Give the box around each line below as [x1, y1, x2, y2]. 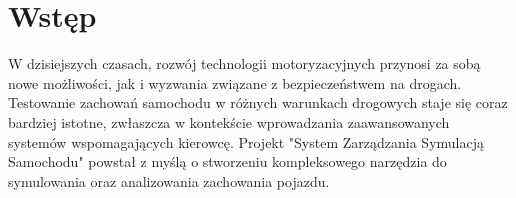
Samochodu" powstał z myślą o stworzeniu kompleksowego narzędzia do [8, 151, 447, 172]
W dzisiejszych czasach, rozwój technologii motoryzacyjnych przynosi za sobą [8, 53, 481, 74]
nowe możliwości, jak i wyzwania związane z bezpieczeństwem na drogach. [8, 72, 462, 93]
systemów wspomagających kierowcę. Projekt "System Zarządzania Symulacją [8, 131, 484, 152]
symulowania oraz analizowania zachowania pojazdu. [8, 170, 330, 191]
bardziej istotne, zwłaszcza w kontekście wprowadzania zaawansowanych [8, 111, 450, 132]
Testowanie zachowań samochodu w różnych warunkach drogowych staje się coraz [8, 92, 508, 113]
